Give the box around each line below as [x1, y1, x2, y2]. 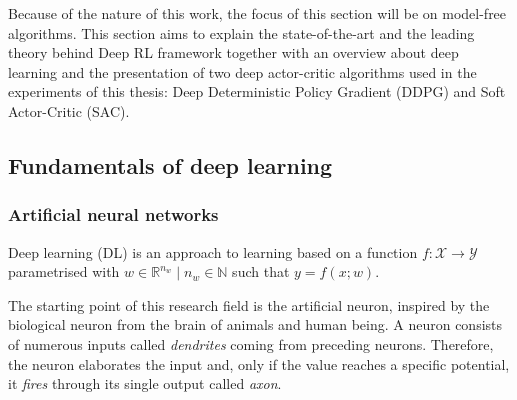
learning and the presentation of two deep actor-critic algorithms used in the [8, 61, 477, 82]
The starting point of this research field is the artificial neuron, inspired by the [8, 294, 490, 315]
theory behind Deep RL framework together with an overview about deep [8, 42, 459, 63]
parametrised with [8, 261, 120, 282]
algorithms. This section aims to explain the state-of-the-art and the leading [8, 22, 475, 43]
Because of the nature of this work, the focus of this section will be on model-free [8, 3, 507, 23]
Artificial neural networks [8, 202, 219, 227]
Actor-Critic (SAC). [8, 100, 130, 121]
